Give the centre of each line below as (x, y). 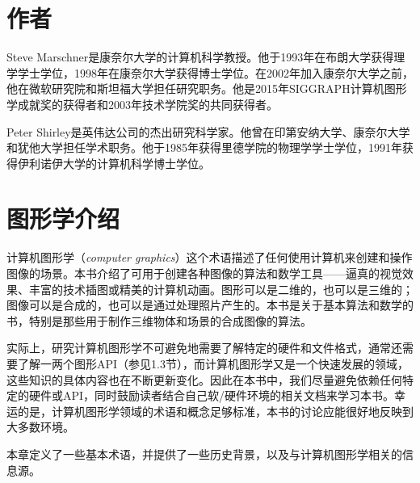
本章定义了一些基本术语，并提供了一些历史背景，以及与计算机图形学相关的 (204, 454)
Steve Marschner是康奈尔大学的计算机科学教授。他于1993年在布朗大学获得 (200, 57)
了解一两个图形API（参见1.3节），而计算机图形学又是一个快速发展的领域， (213, 363)
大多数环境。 (40, 427)
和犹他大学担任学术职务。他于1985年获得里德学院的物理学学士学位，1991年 (204, 147)
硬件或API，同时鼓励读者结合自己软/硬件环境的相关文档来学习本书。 (212, 395)
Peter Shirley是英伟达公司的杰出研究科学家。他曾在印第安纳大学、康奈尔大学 (208, 131)
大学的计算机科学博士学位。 (136, 163)
